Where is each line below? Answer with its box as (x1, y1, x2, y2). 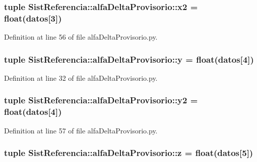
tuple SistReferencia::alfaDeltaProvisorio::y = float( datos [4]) (4, 53, 254, 65)
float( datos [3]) (4, 12, 62, 24)
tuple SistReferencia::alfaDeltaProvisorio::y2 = (4, 94, 198, 106)
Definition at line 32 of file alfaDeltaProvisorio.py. (4, 72, 158, 83)
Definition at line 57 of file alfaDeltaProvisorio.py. (4, 125, 158, 135)
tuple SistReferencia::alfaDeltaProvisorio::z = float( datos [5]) (4, 146, 253, 159)
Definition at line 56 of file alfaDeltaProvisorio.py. (4, 32, 158, 42)
